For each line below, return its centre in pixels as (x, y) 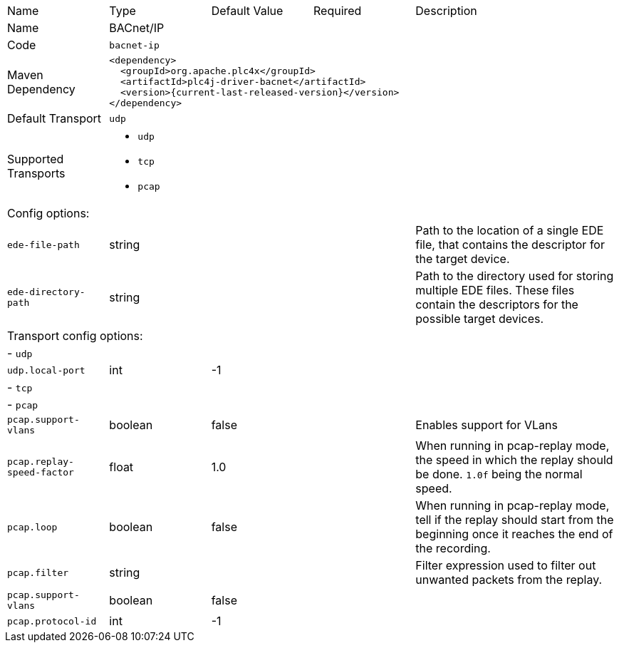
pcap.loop (32, 527)
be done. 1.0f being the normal (499, 474)
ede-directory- (46, 292)
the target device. (463, 259)
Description (446, 11)
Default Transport (54, 118)
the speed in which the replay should (514, 460)
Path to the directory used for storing (515, 276)
